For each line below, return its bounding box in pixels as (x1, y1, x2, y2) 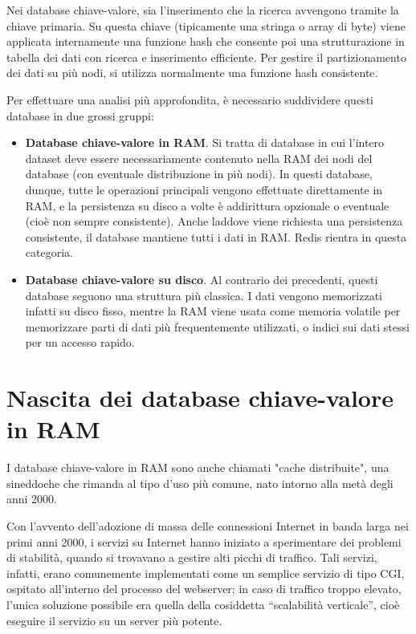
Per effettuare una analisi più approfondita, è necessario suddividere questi (6, 91, 373, 108)
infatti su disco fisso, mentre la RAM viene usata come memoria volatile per (25, 303, 401, 319)
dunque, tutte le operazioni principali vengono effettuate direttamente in (25, 181, 383, 197)
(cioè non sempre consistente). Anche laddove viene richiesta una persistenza (25, 213, 403, 230)
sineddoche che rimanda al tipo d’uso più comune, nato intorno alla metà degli (6, 474, 394, 491)
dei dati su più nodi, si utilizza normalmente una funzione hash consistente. (6, 64, 378, 81)
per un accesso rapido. (25, 334, 135, 351)
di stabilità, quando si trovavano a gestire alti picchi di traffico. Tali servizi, (6, 549, 377, 566)
